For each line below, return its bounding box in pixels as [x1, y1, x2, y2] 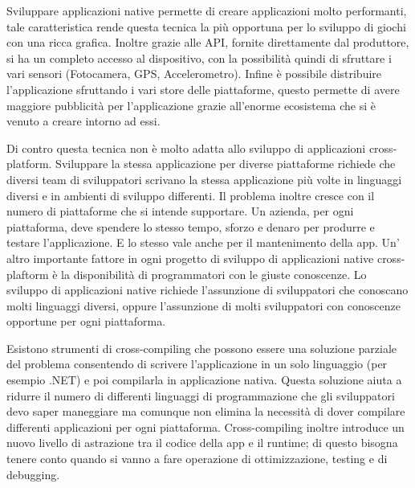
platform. [6, 155, 52, 172]
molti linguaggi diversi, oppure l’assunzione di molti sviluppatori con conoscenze [6, 297, 401, 314]
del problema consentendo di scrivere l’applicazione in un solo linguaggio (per [6, 355, 388, 372]
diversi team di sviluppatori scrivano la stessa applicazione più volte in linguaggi [6, 170, 402, 187]
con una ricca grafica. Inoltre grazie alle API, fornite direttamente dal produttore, [6, 34, 409, 51]
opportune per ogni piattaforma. [6, 313, 166, 330]
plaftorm [6, 265, 49, 282]
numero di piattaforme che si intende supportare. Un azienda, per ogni [6, 203, 354, 219]
